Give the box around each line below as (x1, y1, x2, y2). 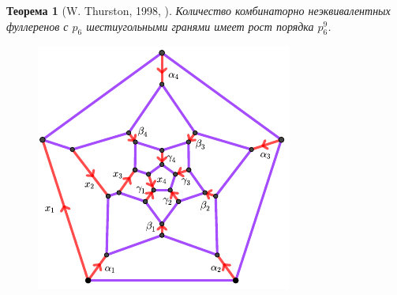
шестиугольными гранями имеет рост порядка (86, 17, 314, 34)
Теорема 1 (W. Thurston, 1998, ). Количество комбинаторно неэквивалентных (6, 2, 391, 18)
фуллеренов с (6, 17, 69, 34)
